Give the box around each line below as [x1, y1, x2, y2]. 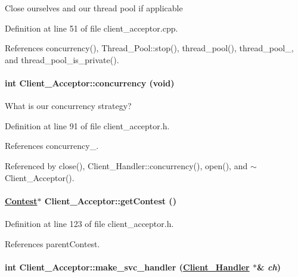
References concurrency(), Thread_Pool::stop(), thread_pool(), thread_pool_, [5, 42, 294, 54]
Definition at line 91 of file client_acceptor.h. [5, 119, 170, 132]
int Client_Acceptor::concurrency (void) [5, 76, 175, 89]
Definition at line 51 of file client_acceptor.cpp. [5, 21, 178, 34]
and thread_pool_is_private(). [5, 53, 119, 66]
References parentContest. [5, 237, 100, 250]
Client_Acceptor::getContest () [44, 194, 176, 207]
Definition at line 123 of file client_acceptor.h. [5, 217, 174, 229]
